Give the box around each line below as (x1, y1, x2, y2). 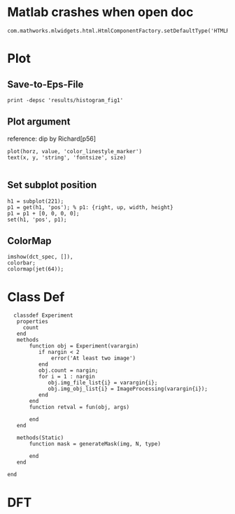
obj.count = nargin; (38, 367, 99, 374)
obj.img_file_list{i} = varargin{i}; (48, 379, 158, 387)
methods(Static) (16, 434, 64, 441)
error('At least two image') (51, 355, 136, 362)
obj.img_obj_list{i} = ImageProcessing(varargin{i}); (48, 385, 208, 392)
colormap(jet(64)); (7, 266, 64, 273)
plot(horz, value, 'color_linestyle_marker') (7, 148, 142, 155)
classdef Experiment (13, 312, 73, 319)
